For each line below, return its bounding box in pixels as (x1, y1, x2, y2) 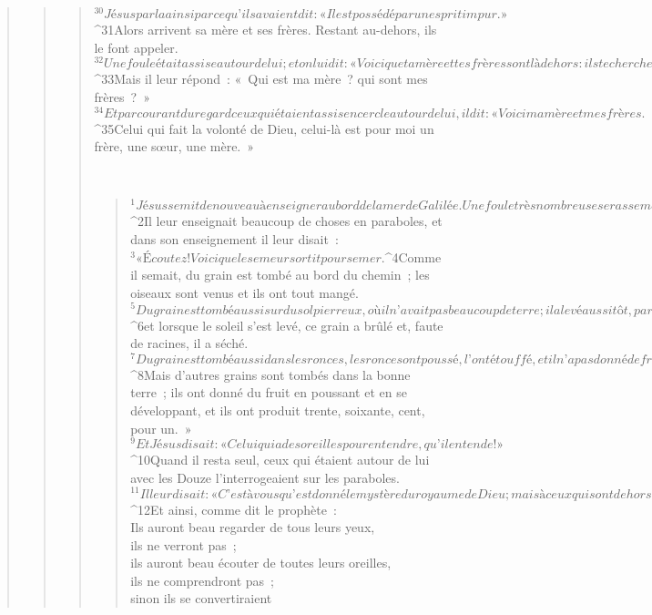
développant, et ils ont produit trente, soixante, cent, (130, 400, 425, 419)
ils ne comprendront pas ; (130, 570, 274, 589)
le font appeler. (94, 37, 178, 56)
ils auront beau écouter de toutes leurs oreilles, (130, 553, 392, 572)
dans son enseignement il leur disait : (130, 230, 339, 249)
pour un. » (130, 418, 192, 437)
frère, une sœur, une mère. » (94, 137, 255, 156)
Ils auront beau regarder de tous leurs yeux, (130, 518, 375, 537)
